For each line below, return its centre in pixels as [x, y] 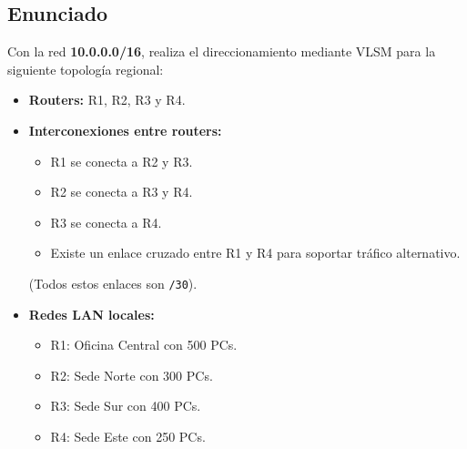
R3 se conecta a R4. [106, 222]
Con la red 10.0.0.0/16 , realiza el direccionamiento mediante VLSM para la [222, 51]
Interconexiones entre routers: [125, 130]
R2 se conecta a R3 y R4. [122, 192]
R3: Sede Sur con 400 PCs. [126, 406]
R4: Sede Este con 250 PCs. [128, 436]
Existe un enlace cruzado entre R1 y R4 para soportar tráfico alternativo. [255, 253]
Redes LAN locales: [91, 314]
